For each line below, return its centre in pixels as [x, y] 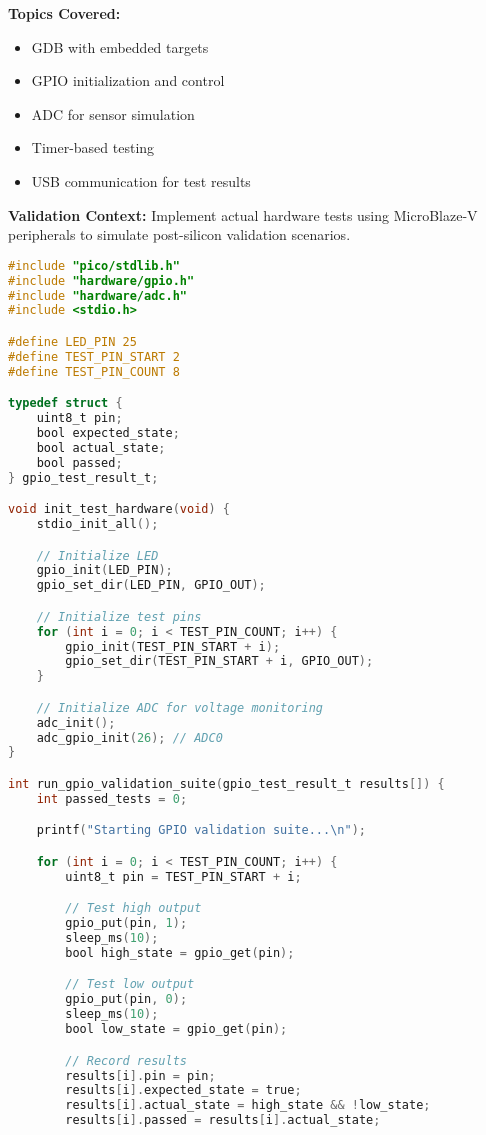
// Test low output [130, 984]
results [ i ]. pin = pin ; [140, 1075]
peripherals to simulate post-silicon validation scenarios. [179, 234]
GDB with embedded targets [120, 46]
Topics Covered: [64, 13]
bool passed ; [79, 462]
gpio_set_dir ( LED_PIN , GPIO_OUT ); [151, 585]
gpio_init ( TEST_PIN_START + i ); [173, 646]
